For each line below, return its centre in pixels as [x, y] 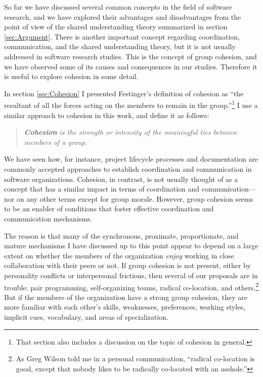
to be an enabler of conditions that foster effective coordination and [109, 209]
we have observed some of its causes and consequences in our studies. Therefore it [131, 66]
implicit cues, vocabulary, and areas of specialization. [86, 316]
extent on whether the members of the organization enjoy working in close [119, 255]
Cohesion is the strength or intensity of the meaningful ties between [130, 132]
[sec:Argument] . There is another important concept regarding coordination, [122, 36]
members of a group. [56, 142]
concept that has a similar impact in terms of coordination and [102, 189]
